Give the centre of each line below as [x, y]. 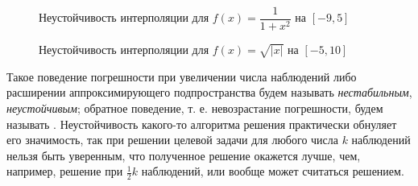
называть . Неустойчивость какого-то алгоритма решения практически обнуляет [202, 124]
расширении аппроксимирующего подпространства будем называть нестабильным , [209, 92]
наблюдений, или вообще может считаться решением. [273, 171]
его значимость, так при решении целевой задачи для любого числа [172, 140]
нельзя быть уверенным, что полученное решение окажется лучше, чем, [184, 155]
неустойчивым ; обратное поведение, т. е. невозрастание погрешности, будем [195, 108]
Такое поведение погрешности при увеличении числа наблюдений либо [182, 76]
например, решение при [65, 171]
